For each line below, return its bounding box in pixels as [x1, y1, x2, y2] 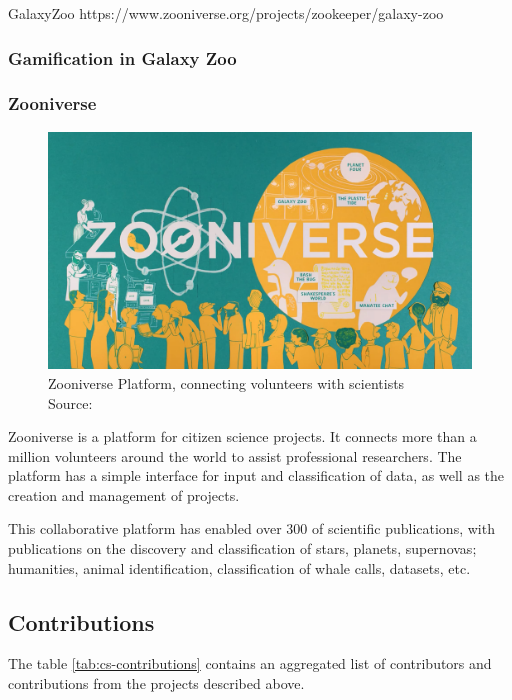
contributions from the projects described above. [8, 673, 305, 694]
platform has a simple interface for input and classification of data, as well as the [8, 465, 505, 486]
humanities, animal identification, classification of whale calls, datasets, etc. [8, 557, 471, 578]
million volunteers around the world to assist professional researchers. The [8, 445, 462, 466]
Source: [48, 392, 93, 413]
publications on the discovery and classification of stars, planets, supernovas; [8, 538, 477, 559]
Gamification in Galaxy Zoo [8, 45, 237, 70]
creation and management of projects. [8, 484, 240, 505]
